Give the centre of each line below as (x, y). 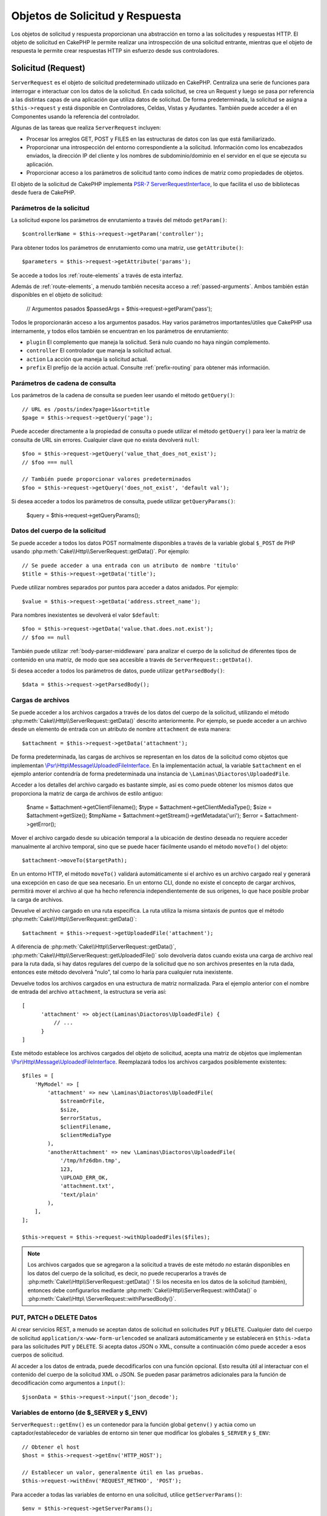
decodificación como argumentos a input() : (68, 1383)
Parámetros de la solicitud (51, 208)
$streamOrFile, (83, 1101)
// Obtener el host (51, 1447)
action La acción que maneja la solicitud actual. (87, 359)
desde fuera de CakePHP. (43, 192)
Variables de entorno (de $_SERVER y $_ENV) (79, 1412)
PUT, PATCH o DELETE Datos (54, 1317)
